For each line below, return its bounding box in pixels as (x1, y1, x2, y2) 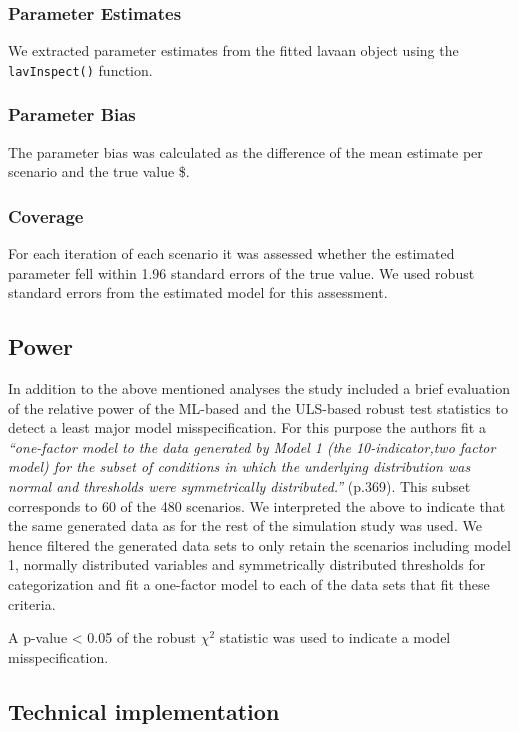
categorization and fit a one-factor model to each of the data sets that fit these (8, 574, 490, 595)
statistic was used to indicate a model (219, 627, 451, 648)
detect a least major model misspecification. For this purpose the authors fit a (8, 417, 486, 438)
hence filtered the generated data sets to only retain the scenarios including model (8, 534, 511, 555)
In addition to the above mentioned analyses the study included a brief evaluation (8, 378, 510, 399)
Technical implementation (8, 695, 280, 726)
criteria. (8, 593, 56, 614)
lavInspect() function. (8, 59, 153, 80)
